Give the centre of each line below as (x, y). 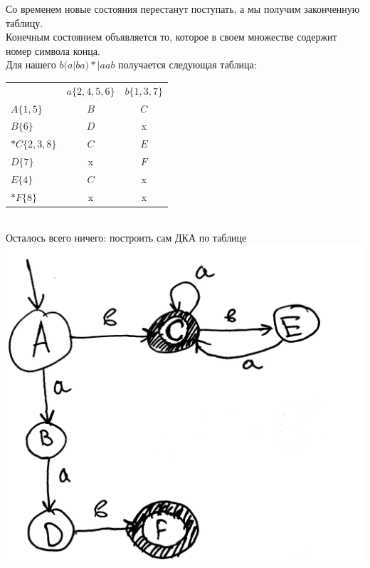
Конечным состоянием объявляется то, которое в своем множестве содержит (171, 37)
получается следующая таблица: (187, 64)
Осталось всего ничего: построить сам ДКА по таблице (126, 238)
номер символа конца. (53, 50)
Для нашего (31, 64)
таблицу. (25, 22)
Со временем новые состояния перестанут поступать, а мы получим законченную (183, 9)
